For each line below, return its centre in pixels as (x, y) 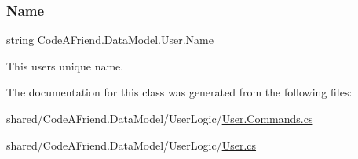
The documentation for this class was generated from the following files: (179, 92)
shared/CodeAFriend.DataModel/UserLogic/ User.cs (132, 145)
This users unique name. (65, 65)
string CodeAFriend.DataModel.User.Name (110, 40)
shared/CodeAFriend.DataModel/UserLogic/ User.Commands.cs (160, 118)
